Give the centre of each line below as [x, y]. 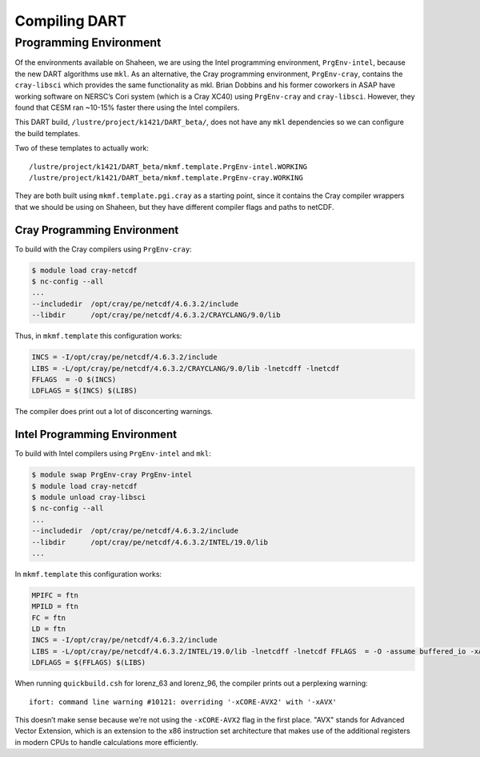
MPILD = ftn [55, 606]
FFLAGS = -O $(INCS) [74, 379]
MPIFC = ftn [55, 595]
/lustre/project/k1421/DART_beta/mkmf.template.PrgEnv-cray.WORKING [166, 177]
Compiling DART [71, 21]
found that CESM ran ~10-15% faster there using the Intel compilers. [127, 107]
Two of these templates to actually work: [82, 148]
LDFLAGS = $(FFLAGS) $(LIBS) [89, 662]
